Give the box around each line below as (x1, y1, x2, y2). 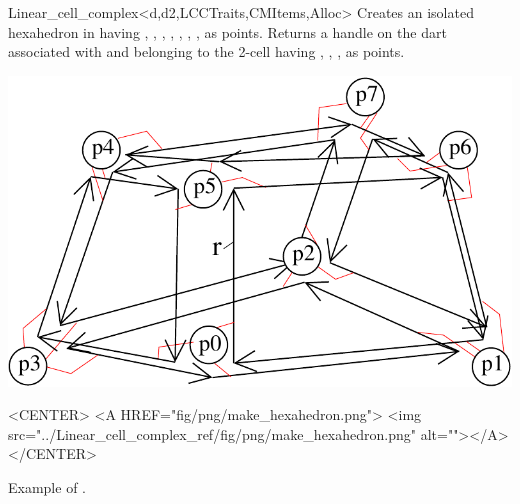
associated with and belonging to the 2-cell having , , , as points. (8, 41, 405, 62)
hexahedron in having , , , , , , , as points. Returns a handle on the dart (8, 21, 447, 42)
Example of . (8, 476, 86, 497)
